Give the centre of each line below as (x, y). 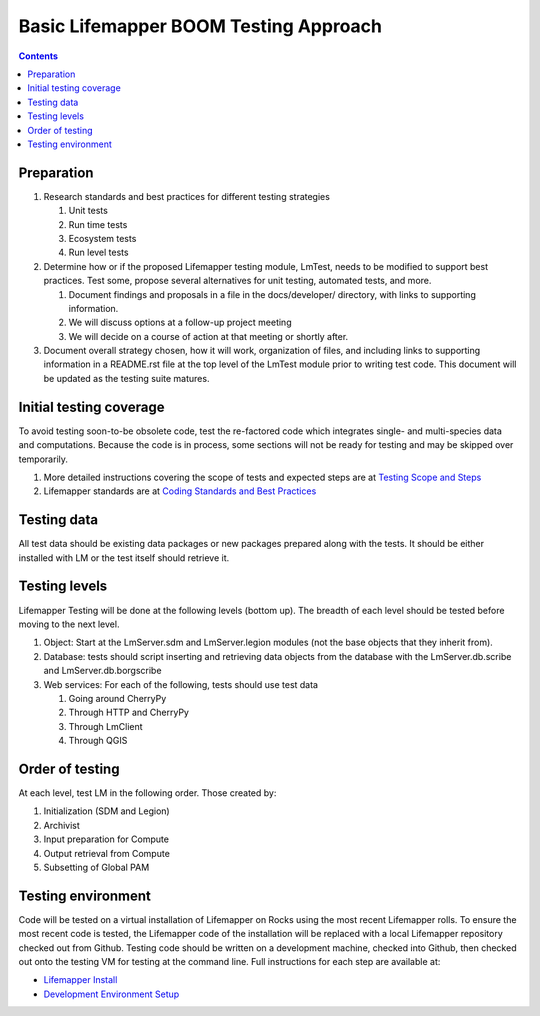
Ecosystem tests (102, 238)
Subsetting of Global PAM (96, 867)
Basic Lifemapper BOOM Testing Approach (200, 26)
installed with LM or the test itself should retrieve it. (124, 557)
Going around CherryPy (117, 698)
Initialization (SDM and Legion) (106, 811)
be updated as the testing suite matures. (126, 378)
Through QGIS (98, 741)
